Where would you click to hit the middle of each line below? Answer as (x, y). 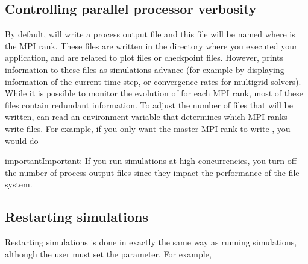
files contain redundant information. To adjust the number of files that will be (149, 105)
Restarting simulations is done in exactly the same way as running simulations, (151, 242)
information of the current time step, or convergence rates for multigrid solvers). (153, 81)
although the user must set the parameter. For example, (108, 253)
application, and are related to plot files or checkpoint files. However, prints (144, 58)
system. (19, 184)
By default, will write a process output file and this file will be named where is (150, 34)
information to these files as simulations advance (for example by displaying (145, 69)
